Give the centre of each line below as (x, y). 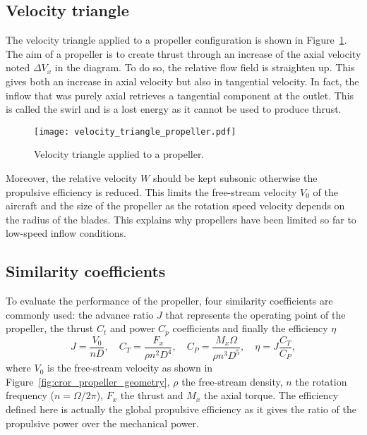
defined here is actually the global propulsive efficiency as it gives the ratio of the (181, 409)
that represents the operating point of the (255, 314)
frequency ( (30, 395)
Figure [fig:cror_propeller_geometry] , (88, 381)
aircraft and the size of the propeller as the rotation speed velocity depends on (175, 206)
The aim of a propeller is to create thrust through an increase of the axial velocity (183, 53)
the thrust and (152, 395)
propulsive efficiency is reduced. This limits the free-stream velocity (151, 191)
